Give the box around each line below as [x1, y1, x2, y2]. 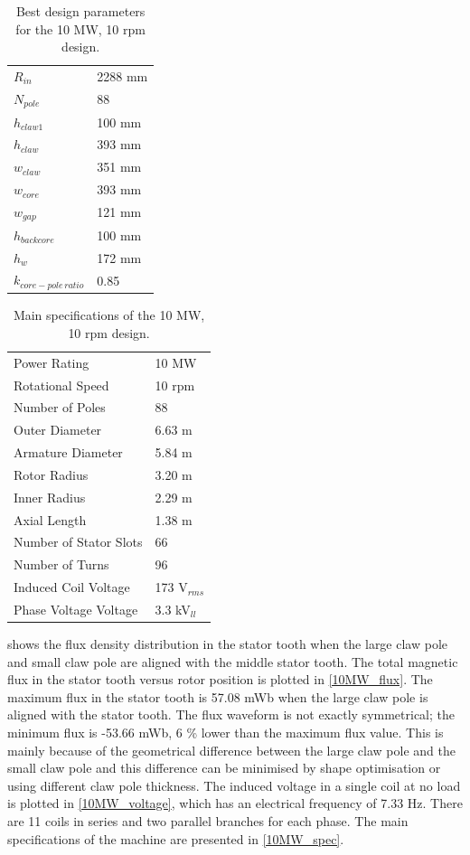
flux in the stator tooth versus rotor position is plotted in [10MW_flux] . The [7, 670, 433, 689]
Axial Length [14, 510, 87, 529]
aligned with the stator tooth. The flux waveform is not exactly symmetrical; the [7, 705, 455, 724]
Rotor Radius [14, 465, 89, 484]
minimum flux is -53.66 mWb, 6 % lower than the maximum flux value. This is [7, 723, 444, 742]
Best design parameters [15, 2, 146, 20]
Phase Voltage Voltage [14, 600, 138, 619]
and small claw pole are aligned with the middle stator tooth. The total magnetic [7, 652, 458, 671]
